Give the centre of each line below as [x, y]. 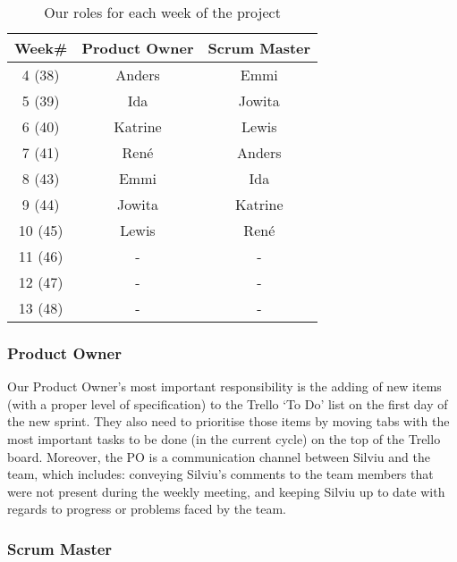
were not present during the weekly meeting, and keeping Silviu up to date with [226, 491]
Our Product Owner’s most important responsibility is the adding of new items [224, 386]
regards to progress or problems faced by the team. [147, 509]
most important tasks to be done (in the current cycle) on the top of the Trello [224, 439]
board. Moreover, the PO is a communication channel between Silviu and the [219, 456]
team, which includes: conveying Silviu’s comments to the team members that [220, 474]
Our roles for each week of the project [162, 12]
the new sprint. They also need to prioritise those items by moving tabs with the [228, 421]
